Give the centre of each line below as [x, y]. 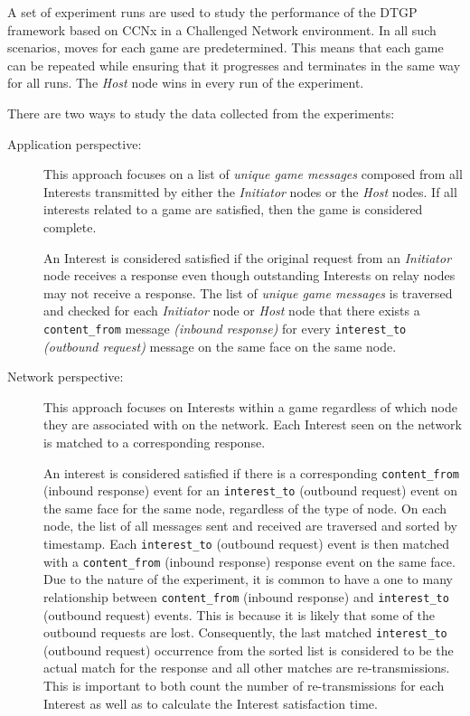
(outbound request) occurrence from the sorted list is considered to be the [249, 650]
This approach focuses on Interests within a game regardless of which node [250, 406]
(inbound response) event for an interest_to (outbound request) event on [250, 490]
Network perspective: [66, 377]
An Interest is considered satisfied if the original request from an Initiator [248, 257]
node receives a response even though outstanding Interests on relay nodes [249, 275]
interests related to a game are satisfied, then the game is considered [233, 209]
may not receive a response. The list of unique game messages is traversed [248, 292]
